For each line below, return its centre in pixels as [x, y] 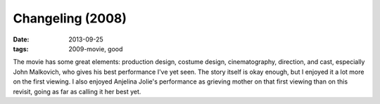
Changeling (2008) [70, 18]
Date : [21, 39]
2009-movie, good [96, 48]
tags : [21, 48]
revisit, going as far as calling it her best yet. [77, 91]
